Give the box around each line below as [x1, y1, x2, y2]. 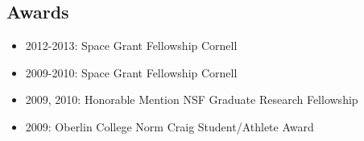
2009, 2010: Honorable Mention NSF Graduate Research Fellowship [25, 91, 358, 108]
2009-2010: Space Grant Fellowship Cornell [25, 64, 238, 81]
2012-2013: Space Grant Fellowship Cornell [25, 37, 238, 54]
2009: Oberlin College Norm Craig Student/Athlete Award [25, 118, 314, 135]
